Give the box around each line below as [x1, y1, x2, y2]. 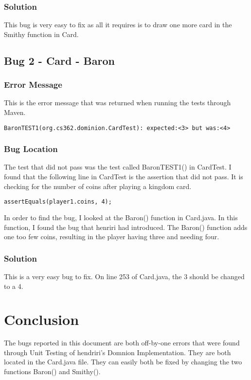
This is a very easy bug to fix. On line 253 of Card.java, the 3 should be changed [4, 271, 245, 281]
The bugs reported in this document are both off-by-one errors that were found [4, 338, 240, 348]
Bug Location [4, 143, 58, 155]
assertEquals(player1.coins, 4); [4, 198, 112, 206]
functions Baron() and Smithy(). [4, 366, 101, 376]
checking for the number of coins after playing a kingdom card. [4, 181, 192, 191]
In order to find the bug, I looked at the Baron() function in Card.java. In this [4, 212, 238, 222]
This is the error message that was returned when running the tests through [4, 97, 231, 108]
